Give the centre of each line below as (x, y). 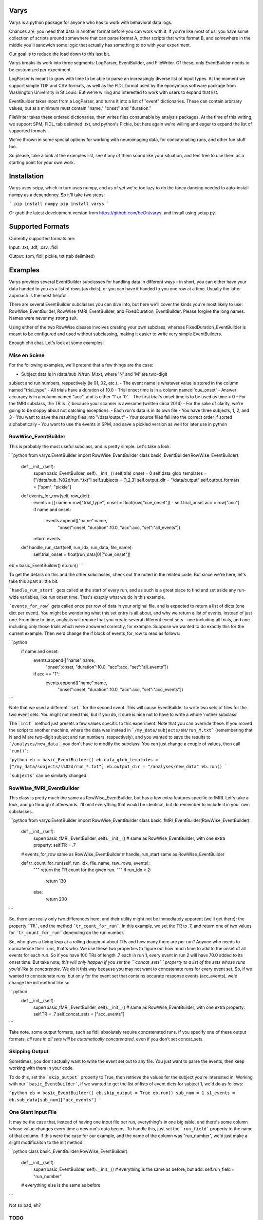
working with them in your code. (41, 1068)
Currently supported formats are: (42, 238)
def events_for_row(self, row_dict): (56, 496)
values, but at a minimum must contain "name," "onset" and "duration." (80, 108)
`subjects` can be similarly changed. (48, 775)
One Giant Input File (33, 1112)
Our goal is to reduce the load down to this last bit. (60, 54)
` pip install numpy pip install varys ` (59, 204)
